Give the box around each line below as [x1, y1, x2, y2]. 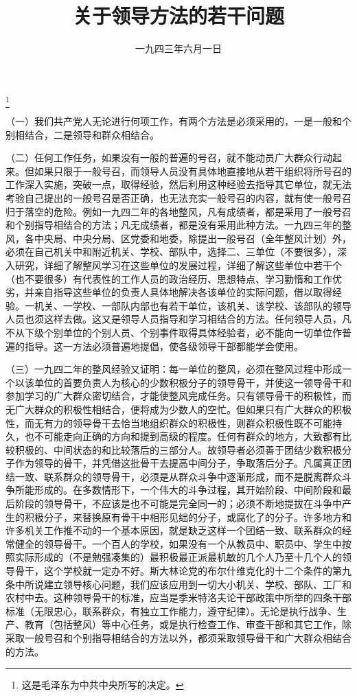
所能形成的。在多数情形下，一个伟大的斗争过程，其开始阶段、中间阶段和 [14, 483, 342, 497]
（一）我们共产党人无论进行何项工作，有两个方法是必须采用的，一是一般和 [5, 114, 342, 128]
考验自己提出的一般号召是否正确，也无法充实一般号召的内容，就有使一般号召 [5, 191, 352, 205]
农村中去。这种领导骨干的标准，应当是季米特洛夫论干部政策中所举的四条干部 [5, 590, 352, 605]
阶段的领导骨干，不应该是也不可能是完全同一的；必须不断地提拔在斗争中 [14, 496, 342, 511]
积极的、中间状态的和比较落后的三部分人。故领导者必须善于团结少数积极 [14, 442, 342, 456]
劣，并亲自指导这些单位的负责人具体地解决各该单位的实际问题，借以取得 [5, 285, 332, 299]
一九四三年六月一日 [135, 41, 222, 56]
